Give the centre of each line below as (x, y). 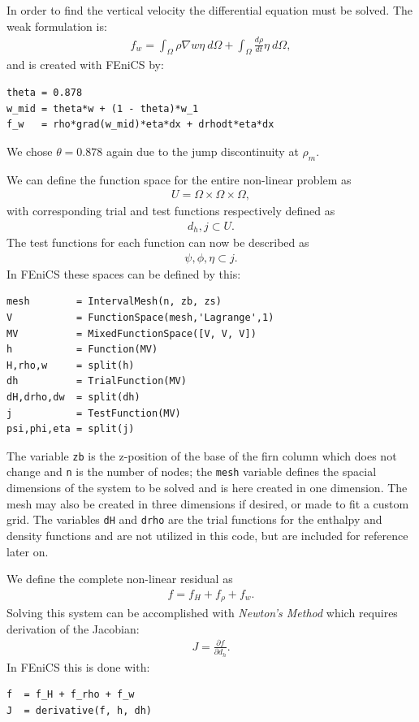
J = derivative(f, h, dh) (79, 710)
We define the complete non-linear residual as (120, 579)
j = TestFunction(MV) (94, 413)
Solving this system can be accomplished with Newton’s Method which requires (202, 613)
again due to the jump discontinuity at (202, 151)
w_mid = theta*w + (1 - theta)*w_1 (103, 108)
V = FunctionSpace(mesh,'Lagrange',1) (140, 318)
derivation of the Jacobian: (73, 628)
